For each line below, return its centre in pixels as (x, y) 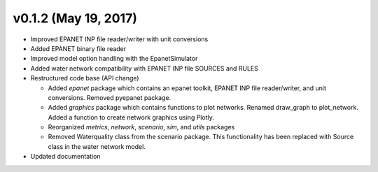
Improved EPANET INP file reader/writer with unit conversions (119, 39)
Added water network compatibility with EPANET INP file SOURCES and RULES (145, 68)
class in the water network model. (97, 146)
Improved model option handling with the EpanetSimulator (114, 59)
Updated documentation (65, 157)
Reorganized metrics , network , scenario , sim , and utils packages (141, 127)
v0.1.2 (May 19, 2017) (75, 18)
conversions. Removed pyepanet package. (110, 97)
